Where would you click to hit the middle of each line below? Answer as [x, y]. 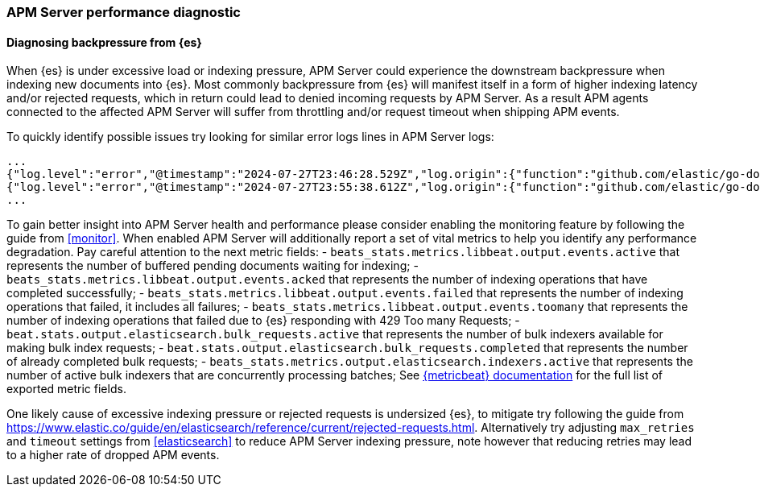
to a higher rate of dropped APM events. [113, 455]
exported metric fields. [66, 389]
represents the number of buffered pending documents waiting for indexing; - [213, 266]
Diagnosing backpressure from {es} [104, 42]
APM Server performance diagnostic [124, 12]
